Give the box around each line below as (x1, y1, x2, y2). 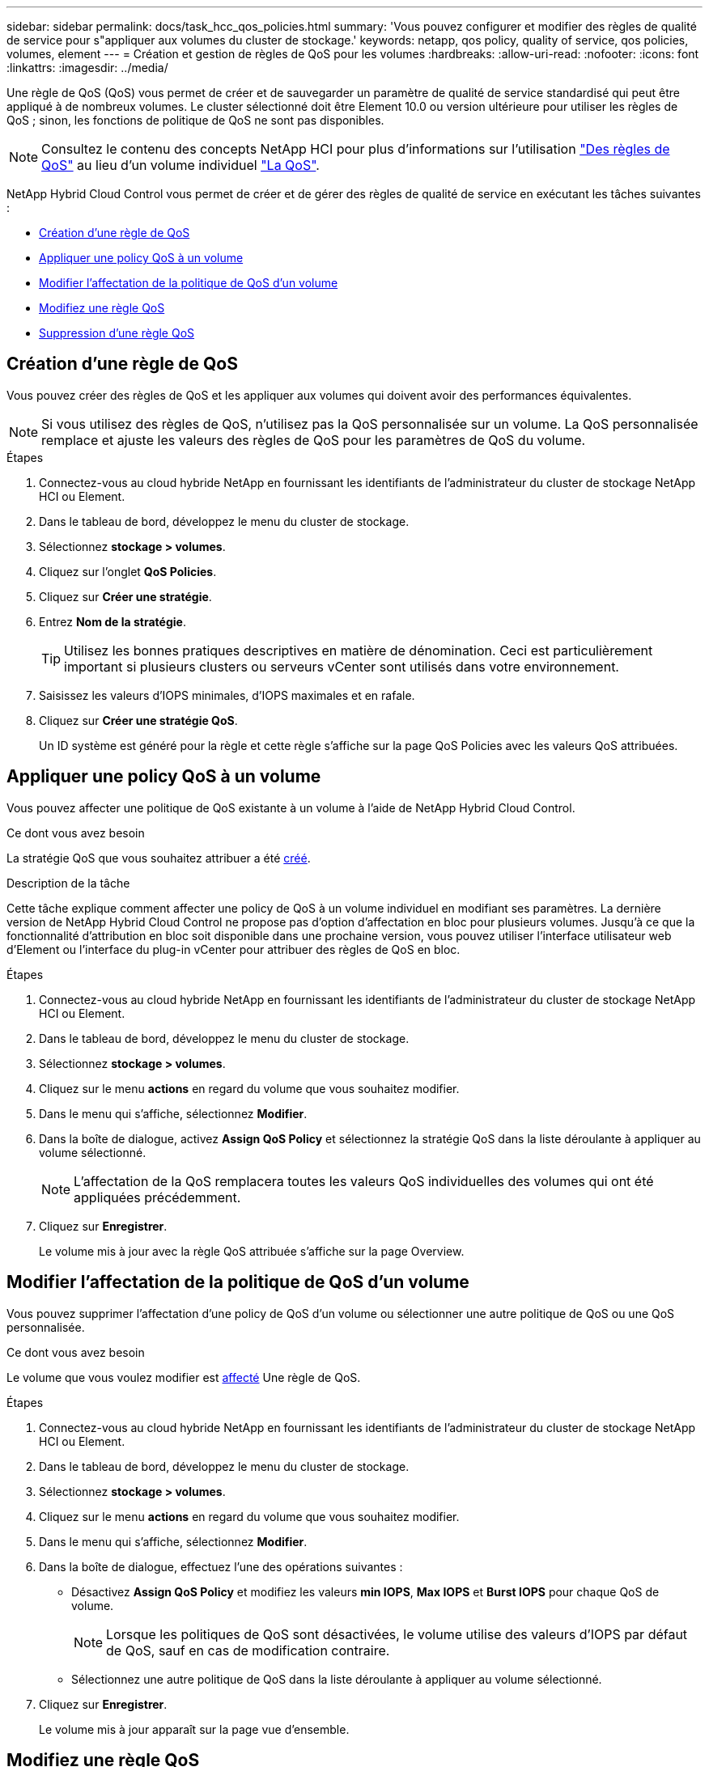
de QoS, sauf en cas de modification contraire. (106, 1642, 390, 1659)
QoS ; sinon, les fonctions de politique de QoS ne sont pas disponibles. (6, 113, 384, 127)
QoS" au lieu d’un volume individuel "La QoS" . (41, 157, 320, 173)
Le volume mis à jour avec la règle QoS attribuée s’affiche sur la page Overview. (39, 1244, 465, 1258)
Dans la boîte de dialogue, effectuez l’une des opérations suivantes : (39, 1559, 403, 1574)
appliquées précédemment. (74, 1189, 241, 1206)
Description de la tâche (6, 875, 130, 890)
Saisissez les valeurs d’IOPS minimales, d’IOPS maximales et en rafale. (39, 688, 415, 702)
